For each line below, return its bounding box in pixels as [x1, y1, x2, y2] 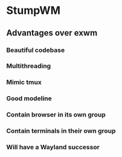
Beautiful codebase [6, 46, 65, 54]
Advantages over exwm [6, 28, 98, 38]
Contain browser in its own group [6, 111, 106, 119]
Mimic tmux [6, 78, 42, 86]
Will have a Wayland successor [6, 143, 100, 152]
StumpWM [6, 4, 60, 18]
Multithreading [6, 62, 51, 70]
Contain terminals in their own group [6, 127, 116, 135]
